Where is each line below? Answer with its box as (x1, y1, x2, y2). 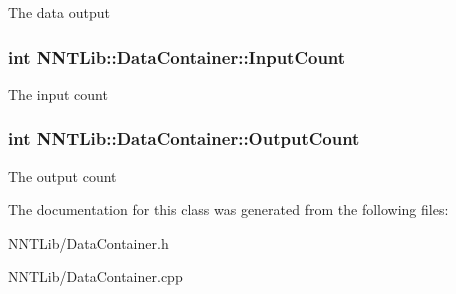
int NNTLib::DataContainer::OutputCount (8, 126, 360, 151)
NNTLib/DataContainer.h (8, 232, 169, 253)
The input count (8, 83, 108, 104)
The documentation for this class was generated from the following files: (8, 199, 449, 220)
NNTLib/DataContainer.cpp (8, 266, 183, 287)
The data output (8, 2, 110, 22)
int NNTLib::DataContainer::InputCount (8, 44, 346, 69)
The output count (8, 165, 117, 186)
